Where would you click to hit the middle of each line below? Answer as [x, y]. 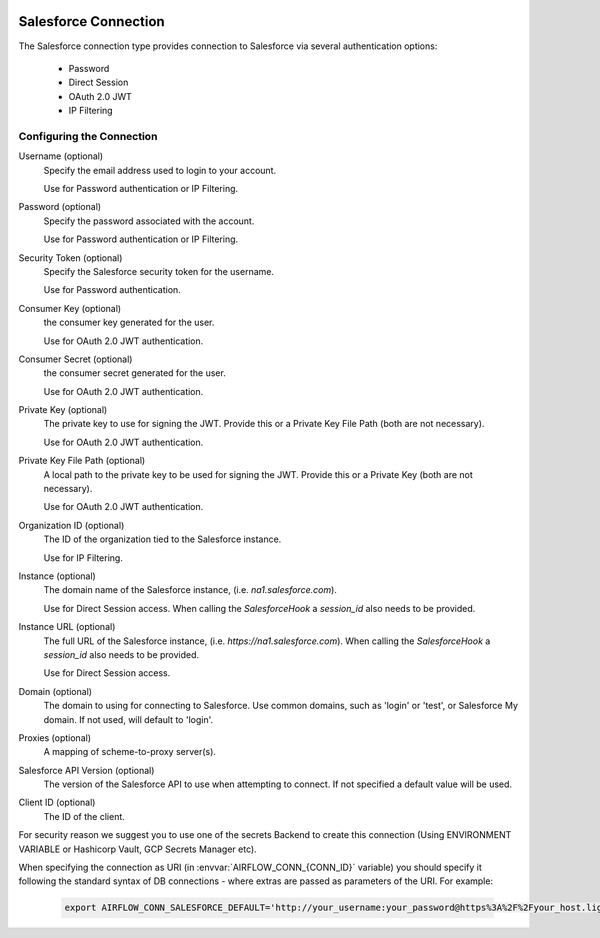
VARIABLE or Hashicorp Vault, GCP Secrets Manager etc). [137, 849]
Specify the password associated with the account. [149, 221]
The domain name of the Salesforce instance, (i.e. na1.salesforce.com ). [190, 590]
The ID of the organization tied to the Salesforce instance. [162, 539]
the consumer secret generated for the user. [135, 373]
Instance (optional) [57, 576]
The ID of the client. [84, 816]
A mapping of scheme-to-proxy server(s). [130, 752]
